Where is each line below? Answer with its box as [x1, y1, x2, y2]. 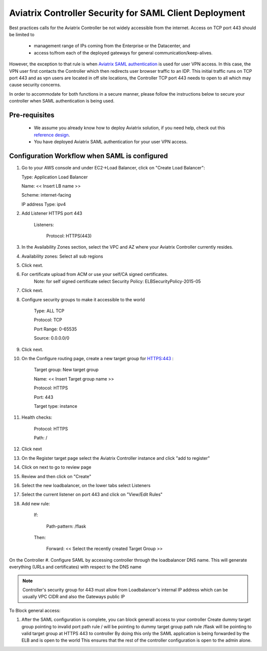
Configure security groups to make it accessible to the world [21, 296, 145, 302]
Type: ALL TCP [34, 308, 64, 314]
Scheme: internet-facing [21, 192, 71, 198]
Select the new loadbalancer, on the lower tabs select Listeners [21, 483, 151, 488]
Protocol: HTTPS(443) [46, 233, 92, 239]
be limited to [9, 31, 35, 37]
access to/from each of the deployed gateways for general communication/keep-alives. [34, 50, 213, 55]
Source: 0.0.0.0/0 [34, 335, 69, 341]
